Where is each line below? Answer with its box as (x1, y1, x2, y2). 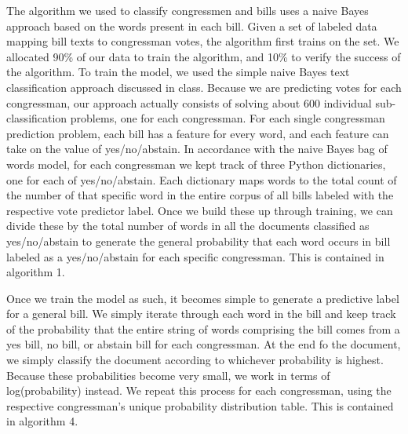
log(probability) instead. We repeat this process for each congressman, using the (6, 382, 392, 399)
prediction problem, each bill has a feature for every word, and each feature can (6, 125, 389, 141)
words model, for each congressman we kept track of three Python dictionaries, (6, 155, 386, 172)
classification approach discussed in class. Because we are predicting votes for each (6, 78, 402, 95)
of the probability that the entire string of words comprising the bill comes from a (6, 320, 400, 337)
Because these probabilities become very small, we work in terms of (6, 367, 330, 383)
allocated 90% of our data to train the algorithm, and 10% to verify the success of (6, 48, 401, 64)
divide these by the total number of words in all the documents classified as (6, 217, 370, 234)
